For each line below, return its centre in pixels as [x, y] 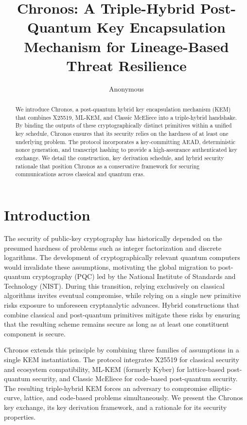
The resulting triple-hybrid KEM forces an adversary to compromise [106, 388]
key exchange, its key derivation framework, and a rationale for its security [115, 407]
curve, [13, 397]
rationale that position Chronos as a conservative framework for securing [107, 166]
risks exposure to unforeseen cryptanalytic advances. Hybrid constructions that [122, 305]
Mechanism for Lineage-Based [126, 46]
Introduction [47, 214]
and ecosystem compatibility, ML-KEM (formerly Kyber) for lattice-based [114, 369]
